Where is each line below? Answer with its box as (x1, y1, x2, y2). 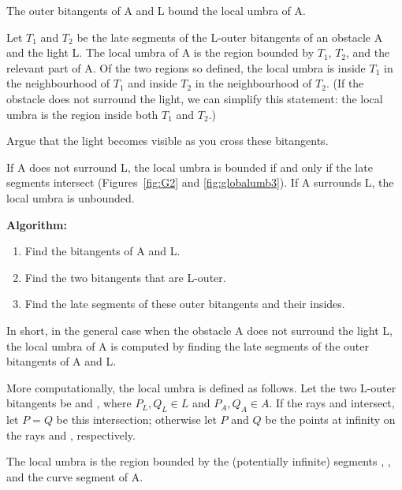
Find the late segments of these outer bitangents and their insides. (24, 295, 345, 312)
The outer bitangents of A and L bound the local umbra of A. (6, 2, 306, 18)
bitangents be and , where (6, 395, 132, 411)
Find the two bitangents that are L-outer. (24, 269, 226, 285)
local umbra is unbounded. (6, 189, 135, 206)
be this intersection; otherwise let (56, 411, 217, 428)
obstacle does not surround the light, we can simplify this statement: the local (6, 90, 383, 106)
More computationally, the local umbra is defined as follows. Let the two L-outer (6, 379, 396, 395)
